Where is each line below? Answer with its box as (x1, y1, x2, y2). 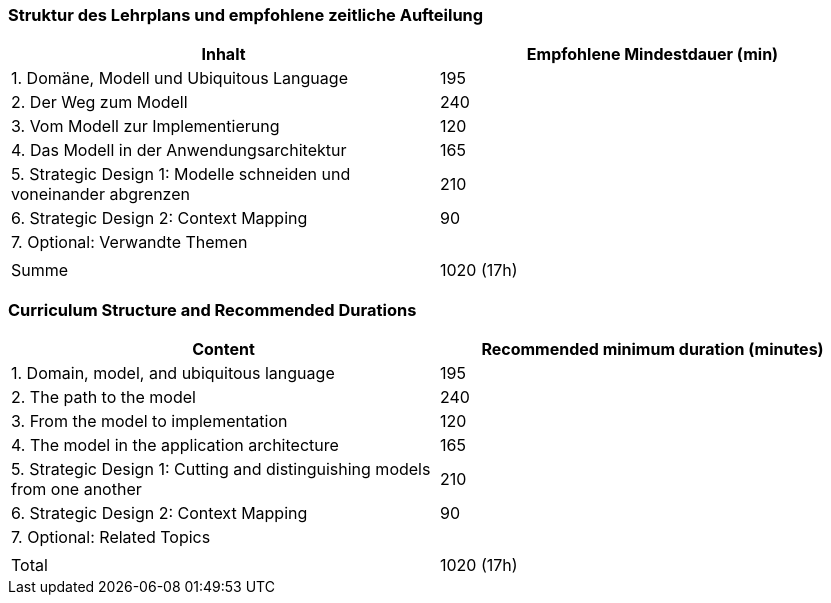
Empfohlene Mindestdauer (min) (526, 44, 779, 65)
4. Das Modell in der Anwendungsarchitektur (11, 140, 347, 161)
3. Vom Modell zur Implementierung (11, 116, 280, 137)
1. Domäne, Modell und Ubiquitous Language (11, 68, 348, 89)
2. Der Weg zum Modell (11, 92, 188, 113)
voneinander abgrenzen (11, 184, 190, 205)
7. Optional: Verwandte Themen (11, 232, 248, 253)
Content (192, 339, 255, 360)
